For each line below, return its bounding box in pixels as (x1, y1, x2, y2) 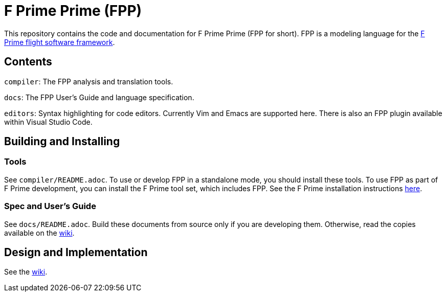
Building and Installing (4, 135, 120, 148)
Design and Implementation (4, 245, 148, 259)
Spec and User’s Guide (4, 201, 96, 212)
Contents (4, 55, 52, 69)
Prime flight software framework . (4, 37, 115, 47)
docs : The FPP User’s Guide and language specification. (4, 93, 194, 102)
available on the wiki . (4, 228, 75, 237)
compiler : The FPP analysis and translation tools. (4, 77, 173, 86)
